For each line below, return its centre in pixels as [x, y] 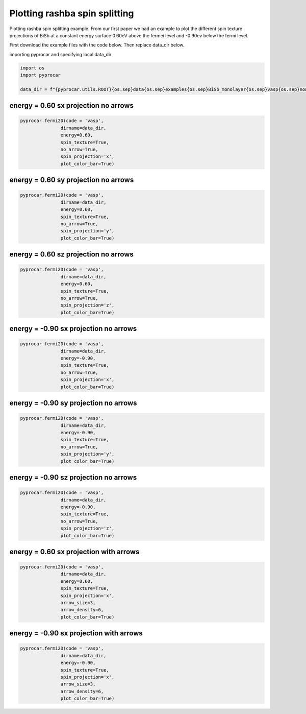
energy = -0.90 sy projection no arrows [73, 403]
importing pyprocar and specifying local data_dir [60, 54]
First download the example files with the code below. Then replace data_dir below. [97, 45]
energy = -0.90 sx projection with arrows [76, 633]
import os [32, 68]
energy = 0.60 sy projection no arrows [72, 180]
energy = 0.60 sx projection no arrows [71, 105]
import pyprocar [41, 75]
